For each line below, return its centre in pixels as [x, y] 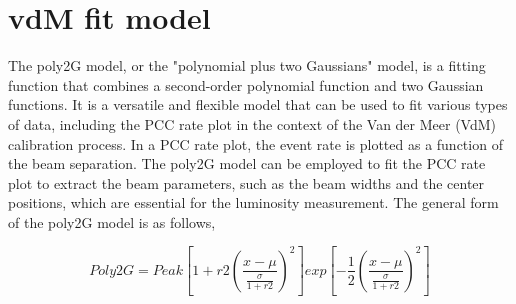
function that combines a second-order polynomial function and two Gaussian [246, 84]
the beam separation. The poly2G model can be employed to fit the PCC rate [247, 163]
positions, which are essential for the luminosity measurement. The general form [253, 202]
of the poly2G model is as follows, [112, 221]
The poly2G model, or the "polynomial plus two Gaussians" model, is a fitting [247, 65]
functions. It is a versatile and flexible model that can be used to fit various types [258, 104]
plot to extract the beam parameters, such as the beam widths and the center [246, 182]
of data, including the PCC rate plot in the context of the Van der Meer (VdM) [252, 123]
